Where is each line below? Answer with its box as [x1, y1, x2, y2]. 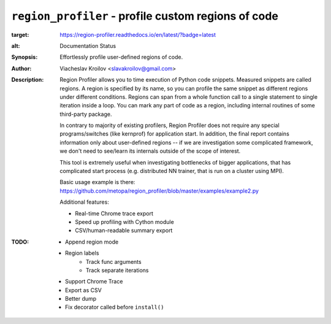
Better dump [65, 295, 97, 303]
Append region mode [65, 238, 119, 245]
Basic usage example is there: [59, 179, 135, 186]
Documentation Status [59, 42, 116, 49]
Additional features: [59, 198, 110, 206]
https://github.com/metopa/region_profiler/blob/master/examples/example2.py [59, 187, 259, 195]
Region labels [65, 249, 99, 257]
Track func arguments [86, 258, 142, 265]
